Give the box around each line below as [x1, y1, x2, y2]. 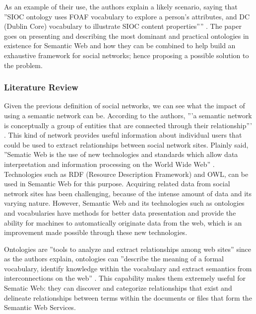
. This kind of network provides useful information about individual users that [4, 130, 242, 140]
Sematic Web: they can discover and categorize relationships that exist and [4, 283, 232, 293]
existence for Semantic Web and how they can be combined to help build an [4, 40, 236, 51]
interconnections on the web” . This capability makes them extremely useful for [4, 273, 246, 283]
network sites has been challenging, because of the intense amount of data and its [4, 188, 252, 198]
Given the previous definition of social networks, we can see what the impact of [4, 100, 245, 111]
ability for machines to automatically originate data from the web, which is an [4, 217, 242, 228]
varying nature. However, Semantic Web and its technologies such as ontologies [4, 198, 245, 208]
